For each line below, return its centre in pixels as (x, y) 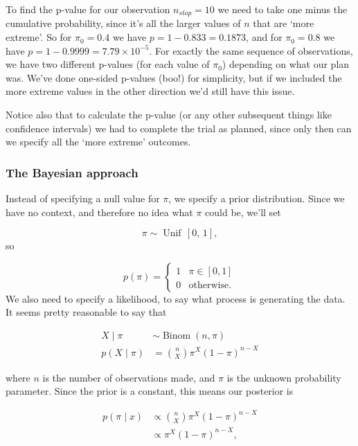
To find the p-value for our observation (88, 9)
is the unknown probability (284, 377)
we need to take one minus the (283, 9)
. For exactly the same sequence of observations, (251, 50)
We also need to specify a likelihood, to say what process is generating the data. (176, 298)
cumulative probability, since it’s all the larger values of (123, 23)
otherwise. (210, 285)
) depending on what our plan (286, 64)
